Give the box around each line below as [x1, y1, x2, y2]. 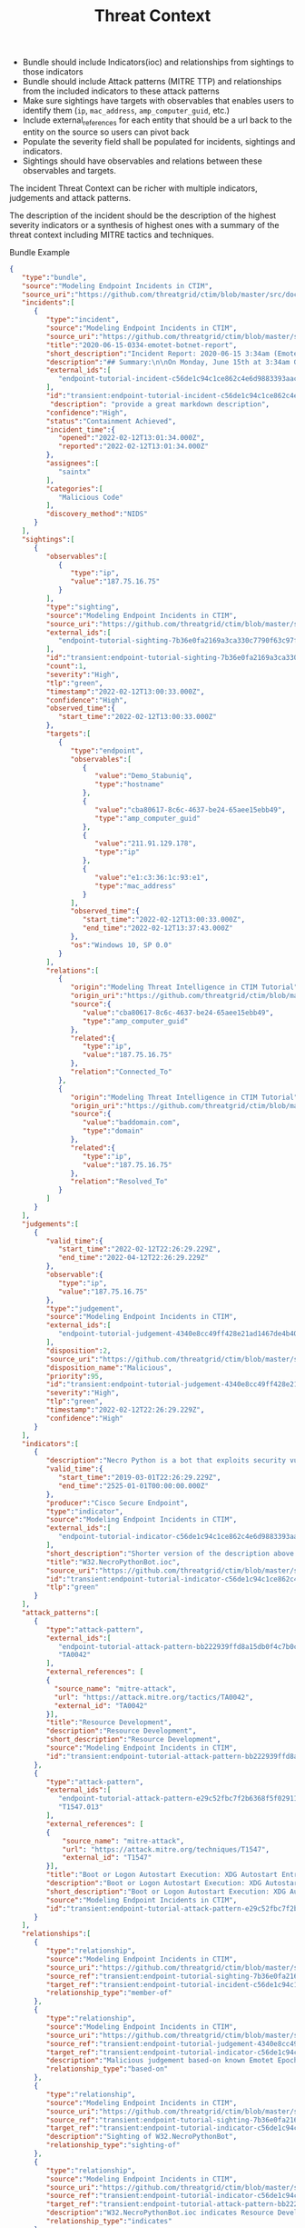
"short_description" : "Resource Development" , [45, 1735, 221, 1744]
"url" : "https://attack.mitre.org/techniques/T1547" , [62, 1844, 271, 1854]
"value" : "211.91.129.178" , [94, 839, 197, 848]
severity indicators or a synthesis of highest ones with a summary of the [9, 219, 280, 230]
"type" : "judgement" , [45, 1304, 124, 1314]
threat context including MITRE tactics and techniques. [9, 229, 215, 240]
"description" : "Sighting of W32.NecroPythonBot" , [45, 2133, 238, 2142]
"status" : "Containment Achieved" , [45, 416, 177, 425]
